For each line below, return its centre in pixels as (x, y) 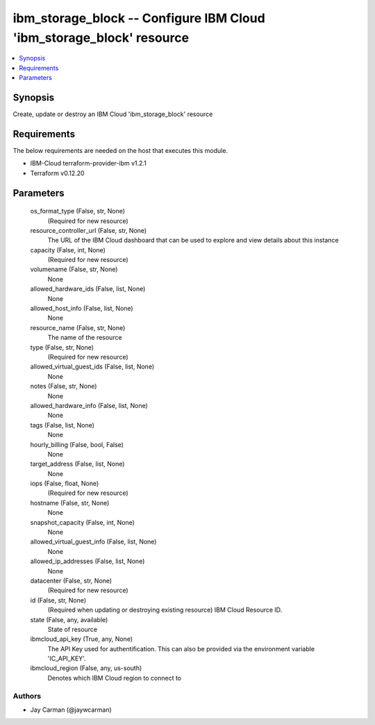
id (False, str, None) (58, 600)
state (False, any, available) (69, 619)
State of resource (73, 629)
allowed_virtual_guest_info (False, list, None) (93, 541)
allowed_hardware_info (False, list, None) (89, 405)
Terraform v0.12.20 (57, 173)
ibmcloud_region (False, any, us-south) (86, 668)
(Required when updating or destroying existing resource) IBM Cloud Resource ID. (165, 610)
